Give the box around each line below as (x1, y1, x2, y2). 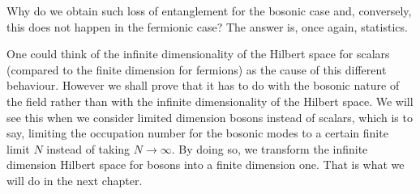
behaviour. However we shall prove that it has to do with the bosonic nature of (6, 77, 400, 94)
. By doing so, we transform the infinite (171, 140, 368, 157)
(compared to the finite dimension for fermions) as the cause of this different (6, 61, 387, 78)
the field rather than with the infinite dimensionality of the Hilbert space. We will (6, 92, 414, 109)
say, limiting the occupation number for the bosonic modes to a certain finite (6, 124, 388, 141)
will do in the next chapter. (6, 171, 143, 188)
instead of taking (46, 140, 131, 157)
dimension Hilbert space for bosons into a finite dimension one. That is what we (6, 156, 405, 173)
